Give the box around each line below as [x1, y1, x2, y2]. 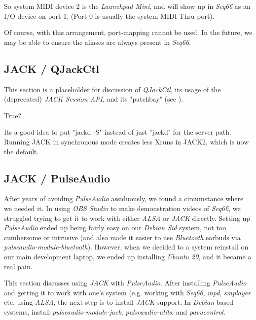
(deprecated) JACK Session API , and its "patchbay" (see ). [4, 94, 183, 104]
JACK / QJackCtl [4, 61, 100, 76]
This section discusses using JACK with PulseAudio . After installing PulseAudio [4, 278, 247, 288]
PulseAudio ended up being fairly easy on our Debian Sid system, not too [4, 222, 226, 233]
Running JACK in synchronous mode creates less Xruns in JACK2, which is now [4, 136, 249, 146]
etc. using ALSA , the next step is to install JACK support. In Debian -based [4, 297, 234, 307]
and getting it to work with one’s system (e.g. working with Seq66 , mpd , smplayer [4, 287, 251, 297]
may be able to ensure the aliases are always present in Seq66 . [4, 36, 191, 47]
